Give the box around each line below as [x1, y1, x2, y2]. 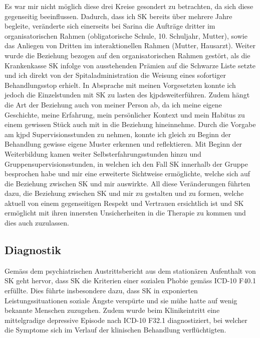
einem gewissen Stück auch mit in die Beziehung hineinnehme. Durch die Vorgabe [5, 119, 256, 130]
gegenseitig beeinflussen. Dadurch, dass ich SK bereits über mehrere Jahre [5, 11, 232, 21]
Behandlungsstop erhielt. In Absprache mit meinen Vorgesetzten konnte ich [5, 79, 236, 90]
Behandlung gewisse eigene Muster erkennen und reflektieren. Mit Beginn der [5, 139, 242, 149]
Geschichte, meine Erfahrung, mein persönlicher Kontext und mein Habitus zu [5, 109, 245, 120]
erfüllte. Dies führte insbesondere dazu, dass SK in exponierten [5, 285, 198, 296]
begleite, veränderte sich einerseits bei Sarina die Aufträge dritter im [5, 21, 215, 31]
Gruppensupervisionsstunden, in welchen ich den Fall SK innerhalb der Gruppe [5, 158, 248, 169]
